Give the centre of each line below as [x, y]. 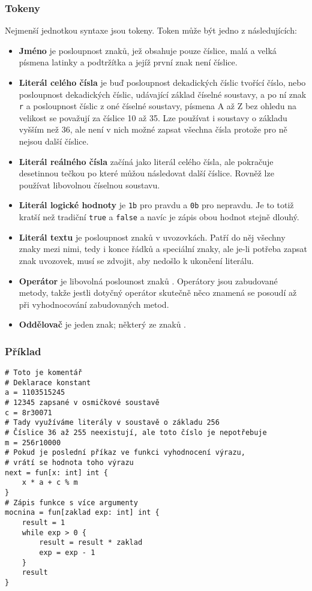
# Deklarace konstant [48, 382]
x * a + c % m [50, 483]
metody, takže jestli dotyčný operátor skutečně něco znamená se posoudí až [158, 292]
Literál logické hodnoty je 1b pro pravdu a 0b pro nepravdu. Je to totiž [156, 205]
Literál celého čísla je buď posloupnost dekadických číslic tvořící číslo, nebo [162, 82]
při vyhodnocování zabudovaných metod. [94, 304]
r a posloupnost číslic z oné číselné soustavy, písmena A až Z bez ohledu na [158, 106]
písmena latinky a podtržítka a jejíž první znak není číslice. [128, 62]
